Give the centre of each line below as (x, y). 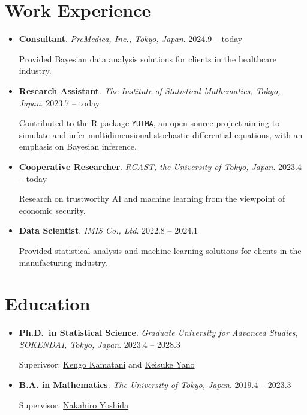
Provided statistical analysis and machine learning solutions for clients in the (160, 250)
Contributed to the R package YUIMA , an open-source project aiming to (149, 123)
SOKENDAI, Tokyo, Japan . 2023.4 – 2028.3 (100, 344)
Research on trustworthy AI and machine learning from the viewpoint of (152, 198)
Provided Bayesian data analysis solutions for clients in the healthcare (148, 59)
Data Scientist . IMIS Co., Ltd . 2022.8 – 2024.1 (109, 230)
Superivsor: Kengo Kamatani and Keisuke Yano (107, 364)
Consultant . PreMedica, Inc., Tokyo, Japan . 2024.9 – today (131, 39)
